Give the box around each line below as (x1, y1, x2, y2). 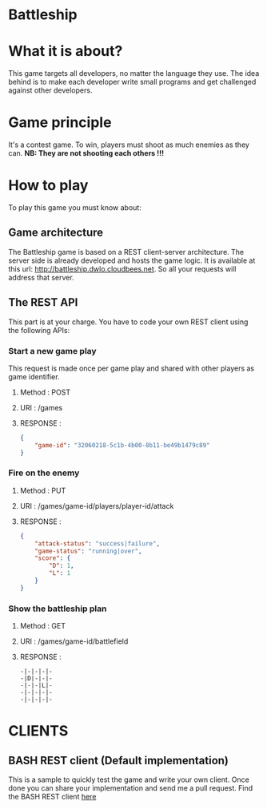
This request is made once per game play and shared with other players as (8, 363, 254, 373)
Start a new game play (8, 345, 98, 356)
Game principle (8, 113, 112, 132)
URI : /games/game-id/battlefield (19, 636, 129, 646)
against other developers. (8, 85, 93, 95)
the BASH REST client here (8, 792, 97, 802)
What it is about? (8, 42, 123, 61)
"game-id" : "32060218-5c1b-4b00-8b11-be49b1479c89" (34, 441, 210, 449)
